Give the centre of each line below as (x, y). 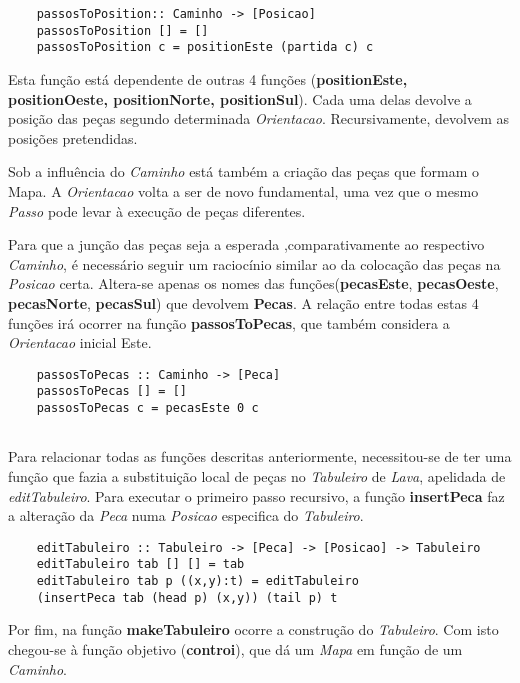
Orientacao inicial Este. (80, 342)
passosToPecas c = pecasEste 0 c (147, 408)
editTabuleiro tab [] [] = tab (140, 564)
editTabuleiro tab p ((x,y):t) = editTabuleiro (197, 581)
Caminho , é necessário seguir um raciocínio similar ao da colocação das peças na (254, 263)
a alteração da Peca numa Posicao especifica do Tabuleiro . (186, 515)
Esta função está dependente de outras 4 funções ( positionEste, (208, 78)
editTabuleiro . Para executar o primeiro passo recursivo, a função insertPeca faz (256, 495)
